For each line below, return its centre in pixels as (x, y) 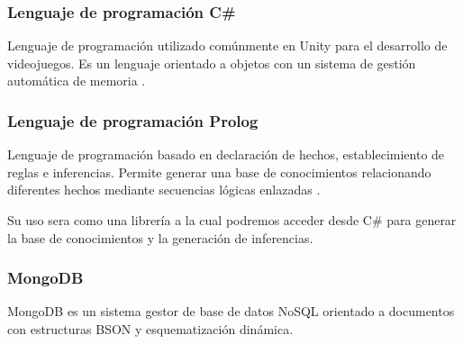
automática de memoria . (77, 81)
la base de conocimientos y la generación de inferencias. (160, 237)
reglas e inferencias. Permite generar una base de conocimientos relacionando (219, 172)
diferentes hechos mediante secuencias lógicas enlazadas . (164, 190)
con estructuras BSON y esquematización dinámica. (150, 329)
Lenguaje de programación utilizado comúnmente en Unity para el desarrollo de (227, 45)
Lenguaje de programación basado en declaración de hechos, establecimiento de (226, 154)
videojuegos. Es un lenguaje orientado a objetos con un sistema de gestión (212, 63)
